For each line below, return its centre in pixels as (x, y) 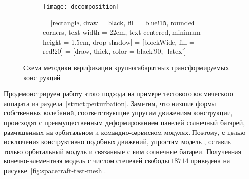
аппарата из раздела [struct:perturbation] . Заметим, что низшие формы (110, 103)
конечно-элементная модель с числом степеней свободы (86, 161)
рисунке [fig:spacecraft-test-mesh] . (55, 170)
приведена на (210, 161)
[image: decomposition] (81, 7)
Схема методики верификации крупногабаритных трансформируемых (126, 68)
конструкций (42, 77)
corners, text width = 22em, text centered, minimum (122, 32)
